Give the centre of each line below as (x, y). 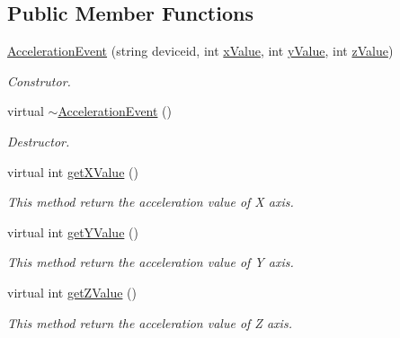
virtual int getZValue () (72, 292)
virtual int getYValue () (73, 231)
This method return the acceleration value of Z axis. (150, 322)
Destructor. (39, 141)
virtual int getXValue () (73, 171)
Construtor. (39, 80)
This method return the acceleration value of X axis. (151, 202)
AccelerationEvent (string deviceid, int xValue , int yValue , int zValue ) (200, 51)
